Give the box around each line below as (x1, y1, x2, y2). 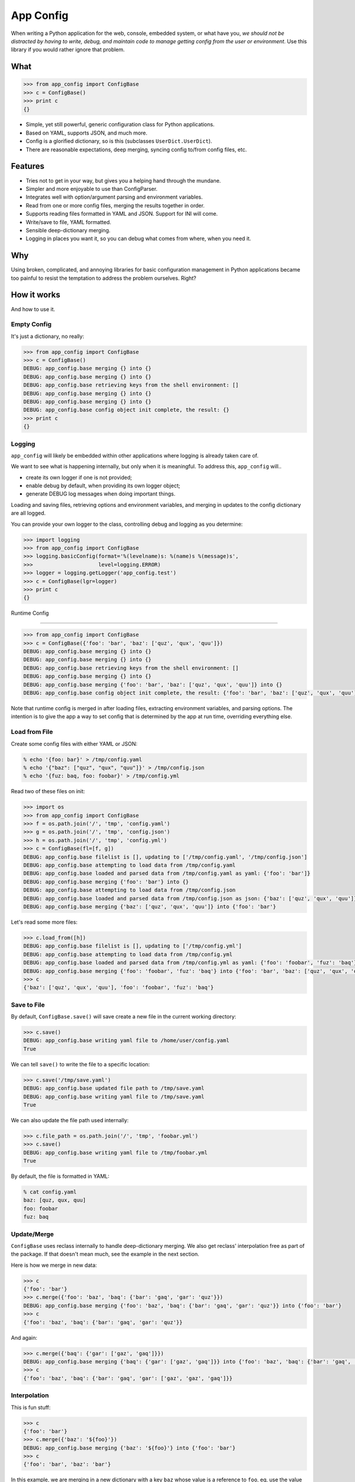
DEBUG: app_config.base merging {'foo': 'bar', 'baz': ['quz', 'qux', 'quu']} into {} (23, 681, 283, 688)
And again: (11, 1334, 38, 1341)
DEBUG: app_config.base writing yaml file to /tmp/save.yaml (23, 1093, 205, 1100)
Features (11, 161, 44, 171)
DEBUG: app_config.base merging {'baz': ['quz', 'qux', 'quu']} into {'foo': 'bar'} (23, 903, 276, 910)
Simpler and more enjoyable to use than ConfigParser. (25, 185, 158, 192)
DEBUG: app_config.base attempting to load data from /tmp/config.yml (23, 951, 233, 957)
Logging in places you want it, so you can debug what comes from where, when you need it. (25, 235, 251, 242)
